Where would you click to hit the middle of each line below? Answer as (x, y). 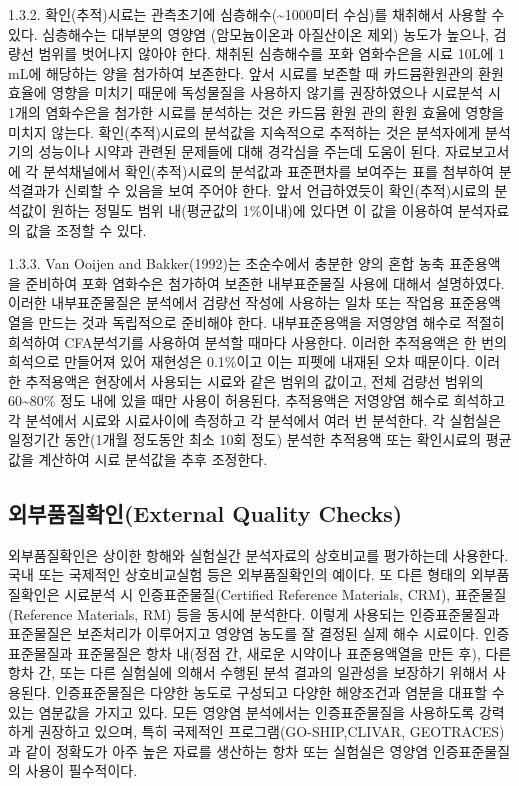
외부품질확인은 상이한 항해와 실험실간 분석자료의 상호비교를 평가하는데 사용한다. (258, 554)
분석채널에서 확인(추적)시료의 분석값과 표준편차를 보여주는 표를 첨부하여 (269, 170)
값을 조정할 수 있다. (86, 229)
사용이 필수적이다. (81, 770)
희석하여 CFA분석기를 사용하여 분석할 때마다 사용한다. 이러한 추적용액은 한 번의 (258, 341)
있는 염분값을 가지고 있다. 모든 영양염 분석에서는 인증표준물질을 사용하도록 (241, 711)
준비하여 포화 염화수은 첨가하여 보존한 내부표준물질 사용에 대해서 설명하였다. (265, 282)
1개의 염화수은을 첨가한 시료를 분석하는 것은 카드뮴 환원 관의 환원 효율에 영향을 (256, 111)
